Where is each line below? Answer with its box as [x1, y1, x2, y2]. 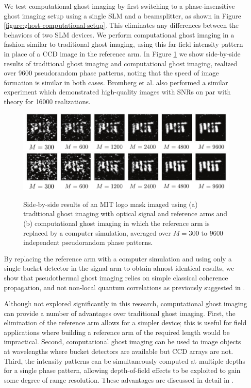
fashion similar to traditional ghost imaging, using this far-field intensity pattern [4, 39, 243, 49]
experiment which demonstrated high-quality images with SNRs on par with [4, 87, 231, 97]
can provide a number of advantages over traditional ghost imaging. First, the [4, 308, 235, 318]
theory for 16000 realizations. [4, 96, 91, 106]
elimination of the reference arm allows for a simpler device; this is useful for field [4, 317, 247, 328]
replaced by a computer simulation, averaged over [23, 227, 171, 238]
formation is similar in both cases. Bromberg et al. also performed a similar [4, 77, 228, 87]
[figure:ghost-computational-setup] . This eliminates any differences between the [4, 20, 239, 30]
